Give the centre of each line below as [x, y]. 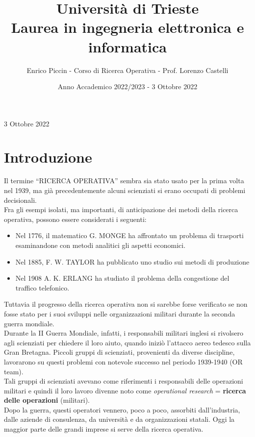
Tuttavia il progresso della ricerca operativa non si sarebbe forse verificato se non [126, 304]
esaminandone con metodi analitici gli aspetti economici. [101, 245]
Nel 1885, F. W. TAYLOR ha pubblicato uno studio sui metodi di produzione [132, 261]
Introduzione [48, 157]
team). [14, 371]
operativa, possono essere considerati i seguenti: [75, 219]
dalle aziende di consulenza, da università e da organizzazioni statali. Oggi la [119, 419]
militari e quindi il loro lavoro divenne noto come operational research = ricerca [125, 390]
